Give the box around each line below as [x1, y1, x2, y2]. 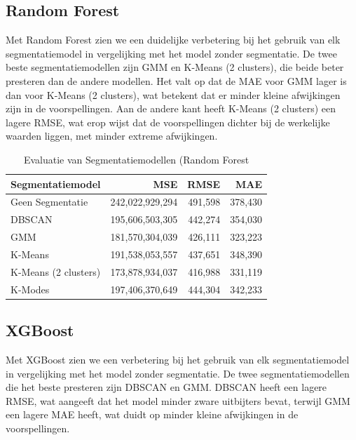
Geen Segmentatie [11, 194, 88, 209]
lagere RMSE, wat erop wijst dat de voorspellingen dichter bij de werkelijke [6, 114, 330, 129]
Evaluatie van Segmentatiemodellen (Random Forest [23, 152, 249, 166]
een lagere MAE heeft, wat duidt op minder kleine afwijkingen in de [6, 407, 299, 422]
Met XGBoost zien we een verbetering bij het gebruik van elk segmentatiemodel [6, 352, 350, 366]
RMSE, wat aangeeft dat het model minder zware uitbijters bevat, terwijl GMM [6, 393, 350, 408]
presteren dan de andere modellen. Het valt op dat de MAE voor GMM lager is [6, 73, 347, 88]
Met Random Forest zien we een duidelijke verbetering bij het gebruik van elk [6, 32, 341, 47]
